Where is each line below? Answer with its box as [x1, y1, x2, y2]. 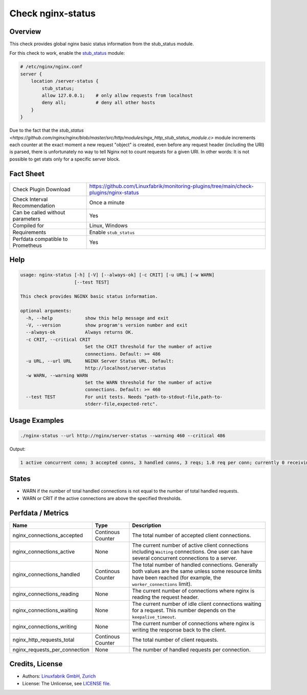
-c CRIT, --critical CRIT [26, 336, 91, 342]
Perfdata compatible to [12, 235, 68, 242]
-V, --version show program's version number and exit [26, 322, 188, 328]
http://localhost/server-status [84, 365, 166, 371]
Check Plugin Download [12, 186, 71, 193]
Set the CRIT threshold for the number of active [84, 344, 212, 350]
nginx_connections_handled [12, 570, 80, 578]
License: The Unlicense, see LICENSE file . [22, 680, 111, 686]
